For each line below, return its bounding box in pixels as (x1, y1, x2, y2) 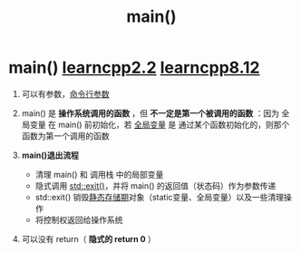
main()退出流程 (21, 150, 79, 161)
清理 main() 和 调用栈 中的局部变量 (34, 169, 164, 180)
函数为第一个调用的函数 (21, 130, 110, 141)
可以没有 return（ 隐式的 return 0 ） (21, 233, 156, 244)
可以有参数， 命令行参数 (21, 88, 110, 99)
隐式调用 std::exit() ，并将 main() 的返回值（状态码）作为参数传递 (34, 180, 277, 191)
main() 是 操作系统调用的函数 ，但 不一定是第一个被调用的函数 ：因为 (21, 107, 280, 119)
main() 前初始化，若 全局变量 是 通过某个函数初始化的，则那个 (57, 119, 290, 130)
